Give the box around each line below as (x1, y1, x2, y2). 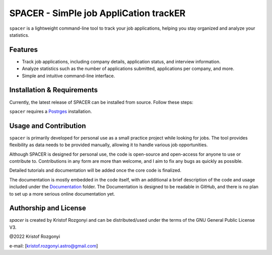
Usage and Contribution (9, 121, 86, 130)
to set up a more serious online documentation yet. (9, 190, 115, 197)
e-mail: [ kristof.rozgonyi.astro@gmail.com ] (9, 242, 98, 249)
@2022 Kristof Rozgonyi (9, 233, 60, 239)
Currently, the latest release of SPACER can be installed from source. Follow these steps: (9, 99, 193, 105)
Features (9, 45, 38, 54)
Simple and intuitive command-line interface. (22, 73, 115, 79)
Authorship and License (9, 204, 86, 213)
